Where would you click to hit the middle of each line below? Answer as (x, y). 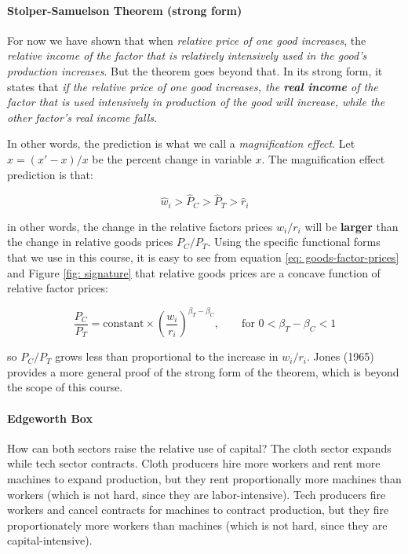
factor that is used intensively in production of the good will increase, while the (196, 102)
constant (124, 324)
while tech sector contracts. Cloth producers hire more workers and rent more (194, 463)
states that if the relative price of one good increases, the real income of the (193, 86)
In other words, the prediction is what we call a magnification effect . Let (181, 143)
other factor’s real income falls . (82, 117)
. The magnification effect (323, 158)
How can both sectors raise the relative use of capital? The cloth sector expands (199, 448)
